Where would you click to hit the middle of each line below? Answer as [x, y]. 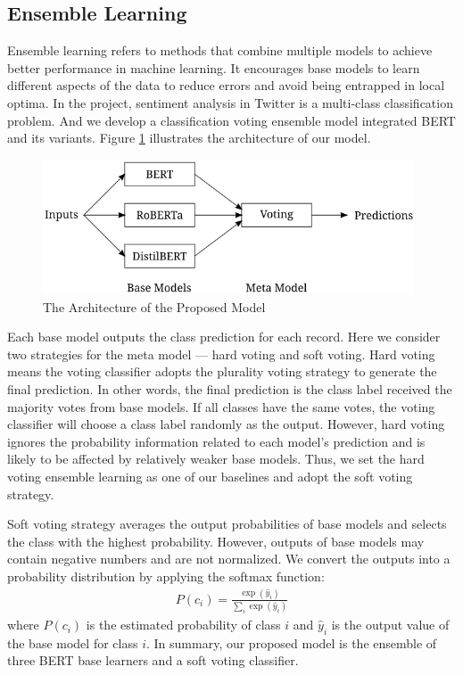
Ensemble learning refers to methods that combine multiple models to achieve [220, 50]
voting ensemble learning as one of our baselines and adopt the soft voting [210, 476]
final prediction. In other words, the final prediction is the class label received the [230, 388]
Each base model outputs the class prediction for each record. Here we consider [224, 337]
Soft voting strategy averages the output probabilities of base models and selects [227, 524]
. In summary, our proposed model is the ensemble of [291, 642]
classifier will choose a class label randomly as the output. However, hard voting [226, 424]
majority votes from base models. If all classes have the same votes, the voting [221, 406]
